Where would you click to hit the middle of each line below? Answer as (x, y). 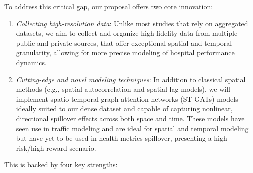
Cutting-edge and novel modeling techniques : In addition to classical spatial (131, 79)
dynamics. (31, 62)
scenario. (83, 148)
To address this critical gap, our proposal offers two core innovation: (109, 6)
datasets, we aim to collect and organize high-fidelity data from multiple (127, 33)
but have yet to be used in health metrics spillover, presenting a (114, 138)
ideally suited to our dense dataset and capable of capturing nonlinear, (124, 109)
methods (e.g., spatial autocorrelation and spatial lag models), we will (123, 89)
